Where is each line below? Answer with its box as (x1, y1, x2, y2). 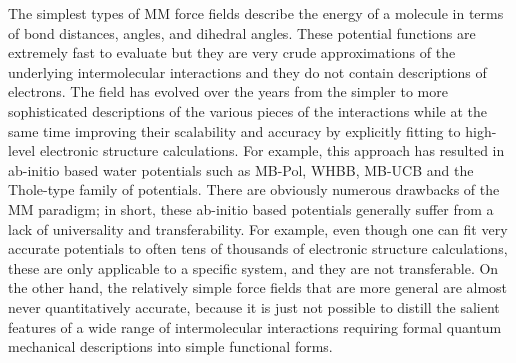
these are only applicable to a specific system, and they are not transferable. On (8, 257, 499, 278)
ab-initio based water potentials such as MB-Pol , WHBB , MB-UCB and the (8, 159, 474, 180)
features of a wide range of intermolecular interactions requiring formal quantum (8, 316, 502, 337)
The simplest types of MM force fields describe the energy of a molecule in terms (8, 3, 504, 23)
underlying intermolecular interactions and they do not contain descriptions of (8, 61, 487, 82)
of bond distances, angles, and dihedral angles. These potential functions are (8, 22, 476, 43)
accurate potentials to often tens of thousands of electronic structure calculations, (8, 238, 508, 259)
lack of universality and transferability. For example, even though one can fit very (8, 218, 508, 239)
